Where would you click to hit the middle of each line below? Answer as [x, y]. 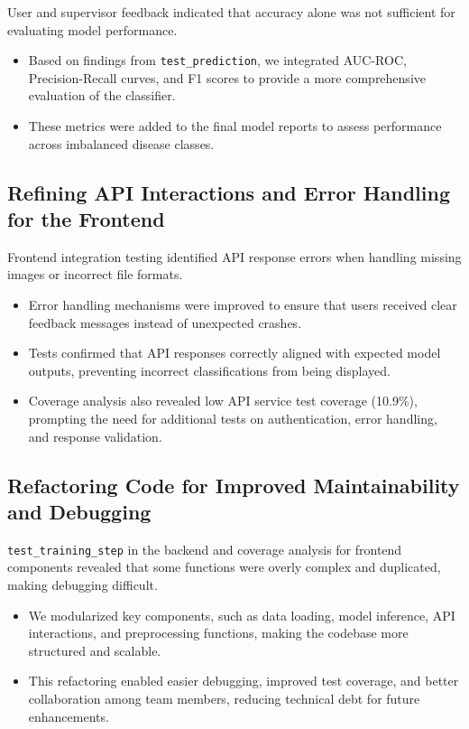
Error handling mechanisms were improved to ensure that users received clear [243, 304]
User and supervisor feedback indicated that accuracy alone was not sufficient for [231, 12]
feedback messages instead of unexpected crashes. [165, 322]
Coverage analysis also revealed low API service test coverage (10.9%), [223, 401]
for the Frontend [86, 219]
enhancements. [69, 716]
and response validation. [95, 436]
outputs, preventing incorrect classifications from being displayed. [209, 370]
